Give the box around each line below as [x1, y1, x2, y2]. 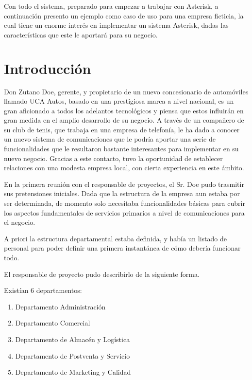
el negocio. [4, 217, 35, 227]
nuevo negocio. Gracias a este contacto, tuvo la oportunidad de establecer [4, 153, 223, 163]
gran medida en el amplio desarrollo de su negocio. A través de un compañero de [4, 115, 244, 125]
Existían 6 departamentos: [4, 285, 82, 295]
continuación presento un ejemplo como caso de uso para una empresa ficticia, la [4, 10, 244, 20]
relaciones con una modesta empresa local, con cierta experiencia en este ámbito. [4, 163, 244, 173]
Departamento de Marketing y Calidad [15, 367, 131, 377]
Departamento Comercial [15, 318, 90, 328]
